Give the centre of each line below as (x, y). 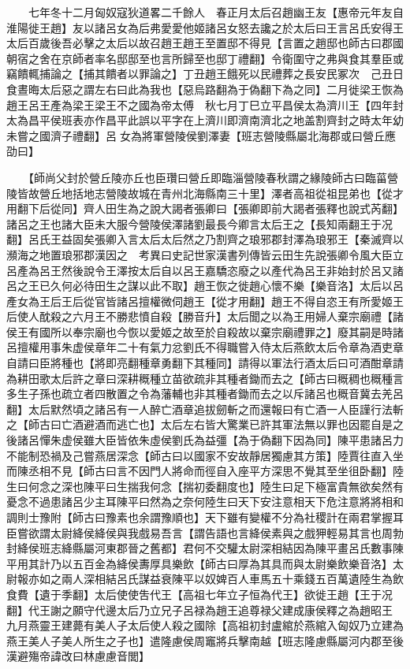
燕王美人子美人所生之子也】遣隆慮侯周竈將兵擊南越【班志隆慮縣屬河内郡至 (199, 640)
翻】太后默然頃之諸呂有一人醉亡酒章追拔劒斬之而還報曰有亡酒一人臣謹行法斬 (205, 409)
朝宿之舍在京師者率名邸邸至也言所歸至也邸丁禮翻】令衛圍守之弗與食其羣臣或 (205, 58)
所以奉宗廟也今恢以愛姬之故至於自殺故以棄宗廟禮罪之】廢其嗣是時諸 (227, 331)
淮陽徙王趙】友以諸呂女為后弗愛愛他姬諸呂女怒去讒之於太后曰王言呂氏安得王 (205, 27)
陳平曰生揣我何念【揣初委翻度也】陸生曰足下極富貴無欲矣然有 (243, 486)
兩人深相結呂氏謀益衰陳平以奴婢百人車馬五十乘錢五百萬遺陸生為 (227, 579)
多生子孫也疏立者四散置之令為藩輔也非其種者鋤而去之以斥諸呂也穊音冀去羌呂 (205, 394)
